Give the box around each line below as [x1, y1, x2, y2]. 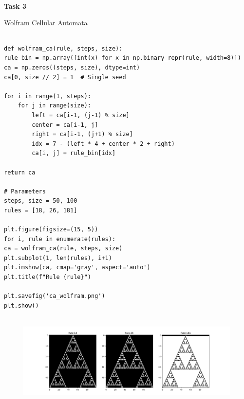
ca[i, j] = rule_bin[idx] [32, 150, 116, 157]
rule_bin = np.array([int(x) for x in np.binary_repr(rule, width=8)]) [4, 54, 241, 62]
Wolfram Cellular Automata [4, 17, 88, 27]
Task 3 [4, 1, 26, 11]
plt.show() [4, 302, 39, 309]
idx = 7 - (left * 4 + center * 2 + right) [32, 140, 175, 147]
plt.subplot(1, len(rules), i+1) [4, 254, 112, 261]
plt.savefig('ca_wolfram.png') [4, 293, 105, 300]
